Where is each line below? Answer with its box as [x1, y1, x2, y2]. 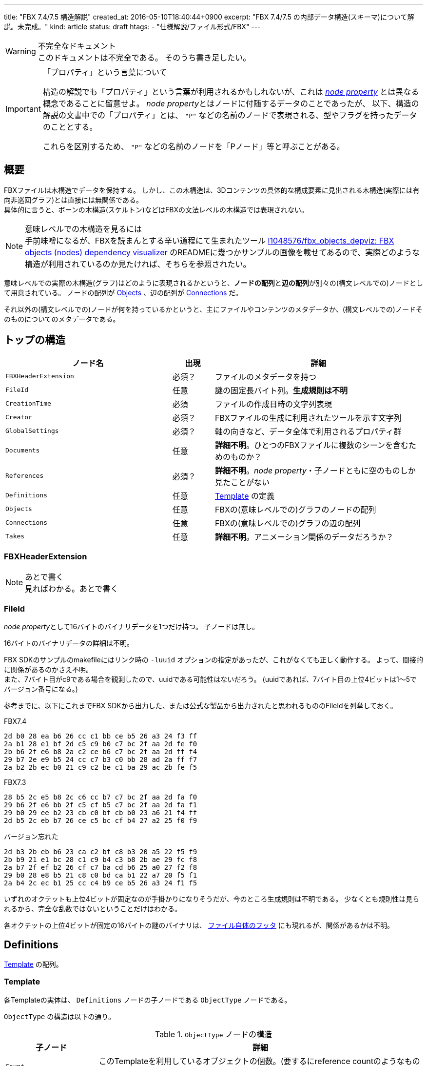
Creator [5, 413, 32, 421]
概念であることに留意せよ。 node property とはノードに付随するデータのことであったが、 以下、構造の [42, 99, 419, 108]
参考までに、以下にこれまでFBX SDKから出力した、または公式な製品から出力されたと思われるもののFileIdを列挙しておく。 [4, 701, 397, 710]
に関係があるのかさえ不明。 [4, 665, 93, 674]
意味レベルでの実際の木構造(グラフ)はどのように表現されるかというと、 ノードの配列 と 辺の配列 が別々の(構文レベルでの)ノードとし [4, 278, 423, 287]
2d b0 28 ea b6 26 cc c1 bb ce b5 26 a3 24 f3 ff [4, 732, 197, 740]
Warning [5, 46, 36, 56]
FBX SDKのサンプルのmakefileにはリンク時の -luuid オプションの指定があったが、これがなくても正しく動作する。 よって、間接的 [4, 656, 423, 664]
